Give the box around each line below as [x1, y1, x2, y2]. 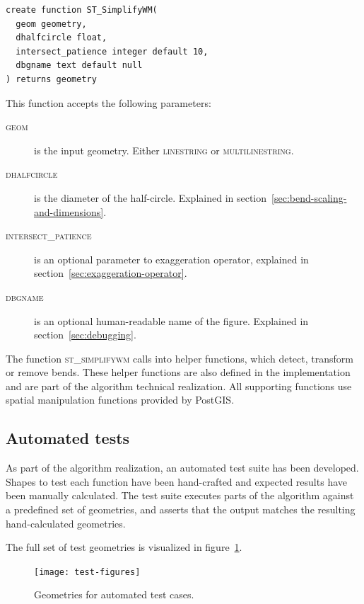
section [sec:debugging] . [34, 327, 136, 342]
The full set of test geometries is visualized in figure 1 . [6, 540, 242, 554]
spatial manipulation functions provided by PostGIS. [6, 392, 235, 407]
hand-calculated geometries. [6, 515, 126, 530]
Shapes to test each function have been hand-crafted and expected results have [6, 474, 347, 489]
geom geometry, [16, 18, 87, 29]
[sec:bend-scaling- [271, 190, 347, 205]
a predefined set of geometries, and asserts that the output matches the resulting [6, 502, 356, 517]
